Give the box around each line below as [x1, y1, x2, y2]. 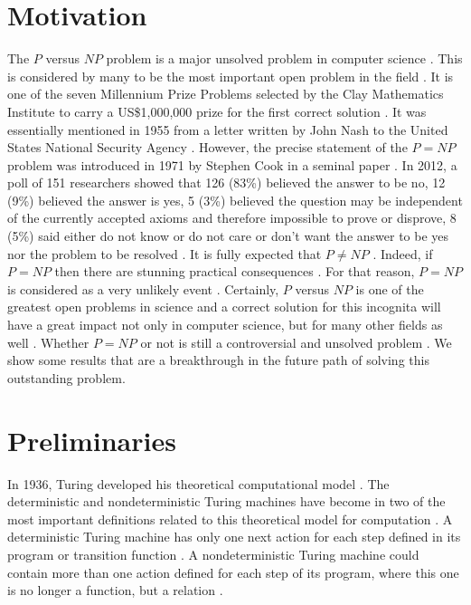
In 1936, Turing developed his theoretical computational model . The [7, 474, 390, 493]
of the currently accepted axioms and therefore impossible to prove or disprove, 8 [7, 208, 457, 227]
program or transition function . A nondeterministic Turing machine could [7, 544, 419, 563]
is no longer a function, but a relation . [7, 581, 223, 600]
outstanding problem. [7, 368, 126, 387]
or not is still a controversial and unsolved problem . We [140, 332, 452, 351]
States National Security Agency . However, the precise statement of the [7, 138, 408, 157]
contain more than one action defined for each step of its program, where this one [7, 562, 459, 581]
